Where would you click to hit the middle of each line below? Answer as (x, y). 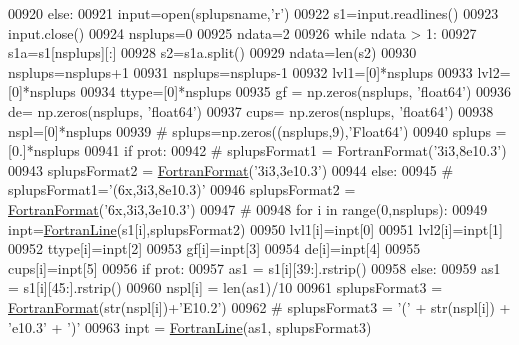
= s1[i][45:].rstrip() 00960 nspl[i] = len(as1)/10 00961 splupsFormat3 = (225, 287)
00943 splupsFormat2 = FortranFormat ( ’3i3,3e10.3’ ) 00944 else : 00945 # (231, 169)
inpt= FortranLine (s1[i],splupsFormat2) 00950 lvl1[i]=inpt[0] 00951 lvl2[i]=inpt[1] (255, 228)
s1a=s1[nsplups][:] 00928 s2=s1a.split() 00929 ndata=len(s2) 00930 (212, 52)
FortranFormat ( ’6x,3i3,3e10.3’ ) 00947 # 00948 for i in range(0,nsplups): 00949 (248, 208)
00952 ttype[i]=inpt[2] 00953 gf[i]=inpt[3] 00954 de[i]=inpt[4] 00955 (214, 248)
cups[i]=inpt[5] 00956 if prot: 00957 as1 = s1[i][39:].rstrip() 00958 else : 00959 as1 (254, 267)
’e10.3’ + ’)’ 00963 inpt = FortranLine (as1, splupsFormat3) (190, 326)
